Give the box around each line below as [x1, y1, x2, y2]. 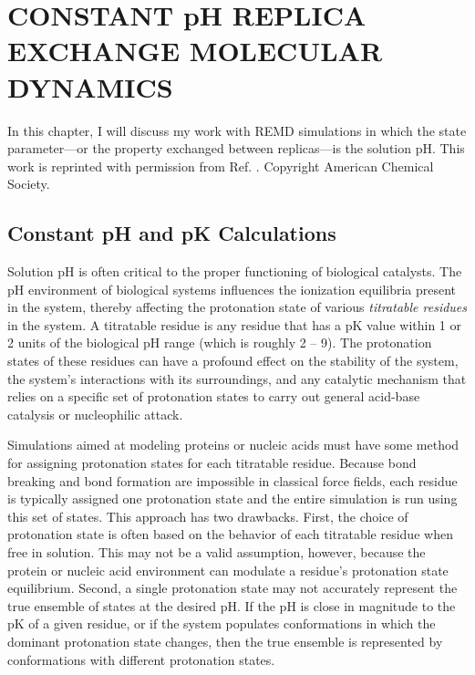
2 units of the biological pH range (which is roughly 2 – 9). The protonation [7, 333, 432, 352]
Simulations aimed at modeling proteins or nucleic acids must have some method [7, 435, 460, 454]
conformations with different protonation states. [7, 649, 275, 669]
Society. [7, 174, 50, 193]
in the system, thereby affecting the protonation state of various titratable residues [7, 297, 468, 317]
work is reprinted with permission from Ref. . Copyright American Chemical [7, 156, 434, 175]
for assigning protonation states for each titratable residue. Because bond [7, 453, 417, 472]
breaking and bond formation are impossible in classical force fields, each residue [7, 471, 458, 490]
